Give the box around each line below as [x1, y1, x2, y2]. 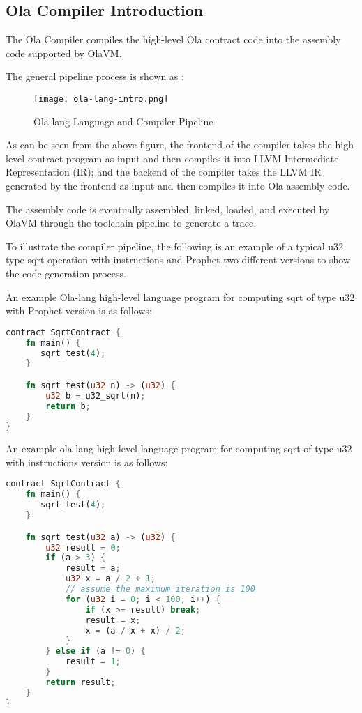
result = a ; [65, 563, 121, 574]
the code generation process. [6, 266, 126, 280]
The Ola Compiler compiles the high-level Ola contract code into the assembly [6, 32, 341, 47]
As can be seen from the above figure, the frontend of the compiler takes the [6, 137, 332, 152]
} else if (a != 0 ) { [45, 646, 146, 657]
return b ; [45, 401, 91, 411]
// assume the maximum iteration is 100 [65, 584, 255, 595]
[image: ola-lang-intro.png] [33, 93, 169, 104]
